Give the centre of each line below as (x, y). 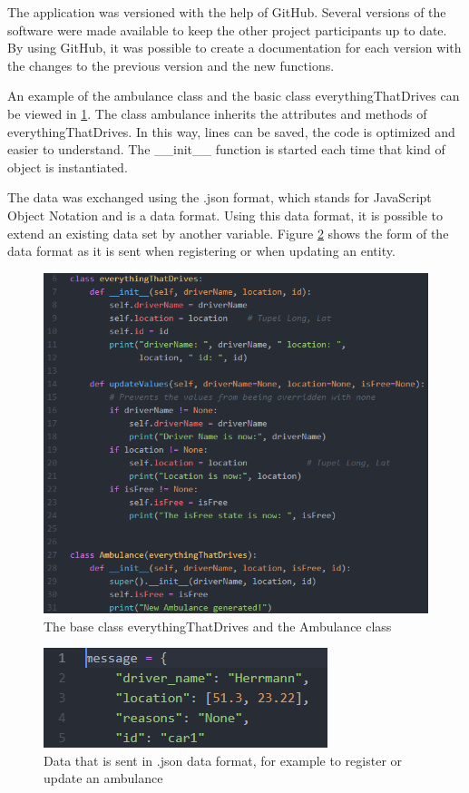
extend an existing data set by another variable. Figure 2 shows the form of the (228, 233)
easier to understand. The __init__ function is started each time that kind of (226, 149)
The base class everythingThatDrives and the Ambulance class (218, 626)
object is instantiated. (68, 166)
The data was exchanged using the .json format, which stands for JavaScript (220, 197)
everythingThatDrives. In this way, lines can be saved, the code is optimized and (231, 131)
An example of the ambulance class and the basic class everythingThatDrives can (234, 96)
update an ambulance (103, 778)
